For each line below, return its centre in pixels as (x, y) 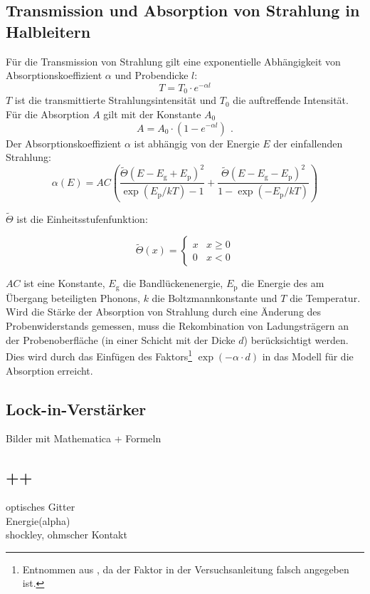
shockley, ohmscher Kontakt (67, 535)
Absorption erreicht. (49, 370)
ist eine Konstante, (64, 283)
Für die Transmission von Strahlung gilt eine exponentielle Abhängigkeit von (173, 61)
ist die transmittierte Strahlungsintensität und (116, 100)
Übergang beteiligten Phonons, (73, 297)
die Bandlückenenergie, (173, 283)
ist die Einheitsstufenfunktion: (82, 218)
